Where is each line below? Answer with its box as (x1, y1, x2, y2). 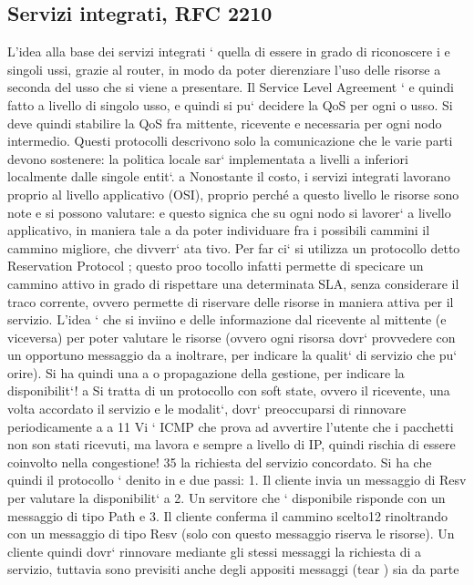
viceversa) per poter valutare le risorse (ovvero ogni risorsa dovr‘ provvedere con (7, 327, 456, 346)
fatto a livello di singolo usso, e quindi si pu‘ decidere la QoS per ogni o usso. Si (7, 95, 453, 114)
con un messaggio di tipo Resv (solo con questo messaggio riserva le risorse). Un (7, 524, 455, 543)
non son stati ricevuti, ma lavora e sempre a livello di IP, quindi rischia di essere (7, 435, 456, 454)
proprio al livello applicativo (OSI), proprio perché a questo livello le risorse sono (7, 184, 459, 203)
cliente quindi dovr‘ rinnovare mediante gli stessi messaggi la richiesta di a (7, 541, 422, 560)
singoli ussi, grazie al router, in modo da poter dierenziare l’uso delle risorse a (7, 59, 441, 78)
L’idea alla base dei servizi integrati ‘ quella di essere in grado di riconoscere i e (7, 42, 450, 61)
